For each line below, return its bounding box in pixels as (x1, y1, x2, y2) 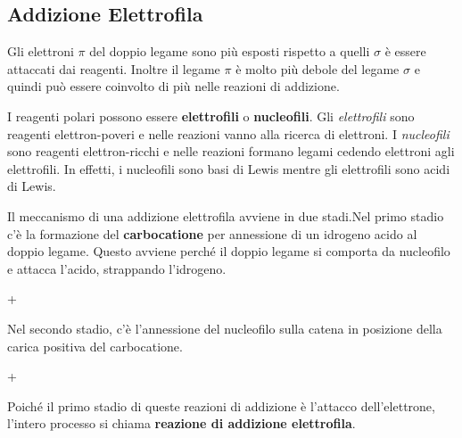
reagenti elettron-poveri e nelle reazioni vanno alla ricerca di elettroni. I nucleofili (7, 124, 450, 143)
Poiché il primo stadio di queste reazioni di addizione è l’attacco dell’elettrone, (7, 396, 435, 415)
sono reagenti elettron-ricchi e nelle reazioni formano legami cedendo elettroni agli (7, 142, 455, 161)
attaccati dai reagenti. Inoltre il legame (7, 59, 220, 78)
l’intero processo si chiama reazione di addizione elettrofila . (7, 414, 356, 433)
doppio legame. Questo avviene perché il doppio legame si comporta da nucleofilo (7, 242, 450, 260)
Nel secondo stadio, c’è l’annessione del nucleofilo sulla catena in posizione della (7, 318, 442, 337)
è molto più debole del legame (235, 59, 400, 78)
